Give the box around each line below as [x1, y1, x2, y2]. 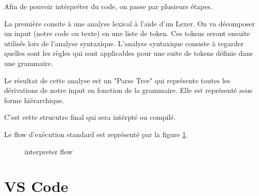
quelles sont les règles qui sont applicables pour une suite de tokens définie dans [4, 48, 253, 58]
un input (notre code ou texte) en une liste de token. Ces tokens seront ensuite [4, 28, 250, 39]
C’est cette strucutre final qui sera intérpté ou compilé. [4, 112, 176, 122]
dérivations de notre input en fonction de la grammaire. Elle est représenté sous [4, 85, 253, 95]
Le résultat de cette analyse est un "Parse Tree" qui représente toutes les [4, 75, 230, 85]
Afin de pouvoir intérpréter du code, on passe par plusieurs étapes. [4, 1, 213, 11]
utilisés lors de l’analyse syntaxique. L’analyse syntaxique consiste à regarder [4, 38, 244, 48]
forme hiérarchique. [4, 94, 64, 105]
